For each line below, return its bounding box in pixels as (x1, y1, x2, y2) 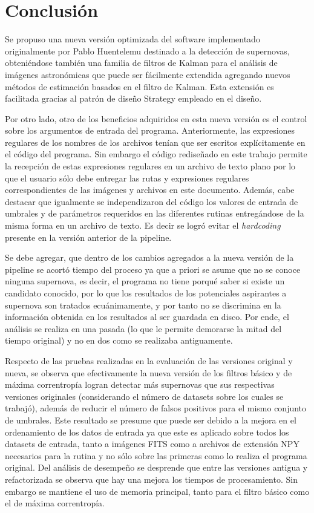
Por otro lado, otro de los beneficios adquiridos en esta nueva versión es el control (5, 112, 307, 125)
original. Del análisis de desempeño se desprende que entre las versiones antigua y (5, 461, 308, 474)
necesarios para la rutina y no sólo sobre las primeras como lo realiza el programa (5, 449, 307, 462)
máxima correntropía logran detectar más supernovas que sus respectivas (5, 378, 275, 391)
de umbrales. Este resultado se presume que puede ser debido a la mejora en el (5, 413, 296, 426)
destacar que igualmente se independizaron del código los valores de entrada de (5, 195, 298, 207)
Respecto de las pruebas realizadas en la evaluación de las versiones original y (5, 354, 293, 367)
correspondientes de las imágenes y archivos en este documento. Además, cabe (5, 183, 295, 196)
